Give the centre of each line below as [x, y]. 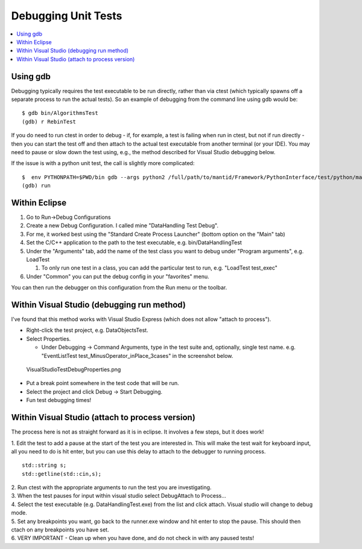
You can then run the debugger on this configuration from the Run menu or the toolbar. [119, 288]
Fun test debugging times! [59, 400]
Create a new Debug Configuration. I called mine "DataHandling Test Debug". [122, 226]
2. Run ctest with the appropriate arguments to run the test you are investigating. [111, 487]
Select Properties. [49, 339]
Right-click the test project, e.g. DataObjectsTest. [87, 330]
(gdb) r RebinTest [49, 122]
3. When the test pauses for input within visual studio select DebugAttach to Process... [119, 496]
